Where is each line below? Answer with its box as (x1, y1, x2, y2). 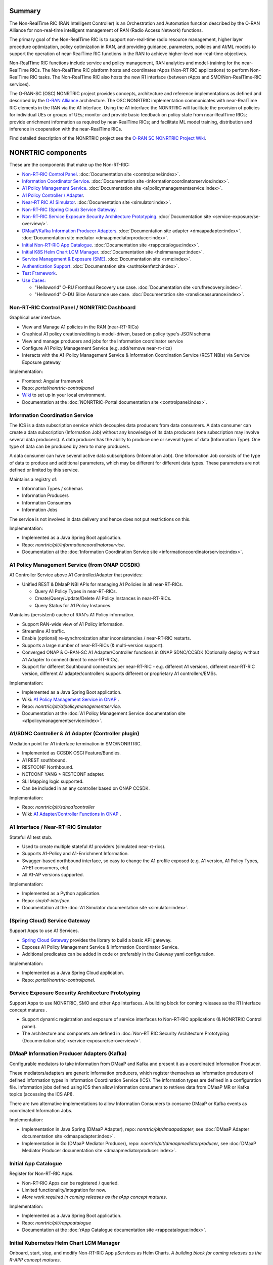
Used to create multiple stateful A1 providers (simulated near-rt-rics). (22, 843, 166, 850)
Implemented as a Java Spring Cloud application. (22, 969, 124, 976)
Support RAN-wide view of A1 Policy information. (22, 621, 124, 627)
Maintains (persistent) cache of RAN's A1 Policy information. (9, 612, 135, 618)
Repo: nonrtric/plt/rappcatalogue (22, 1219, 91, 1226)
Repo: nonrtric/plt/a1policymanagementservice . (22, 703, 121, 709)
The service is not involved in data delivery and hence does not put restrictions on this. (9, 516, 191, 522)
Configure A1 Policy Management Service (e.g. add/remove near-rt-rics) (22, 345, 172, 351)
